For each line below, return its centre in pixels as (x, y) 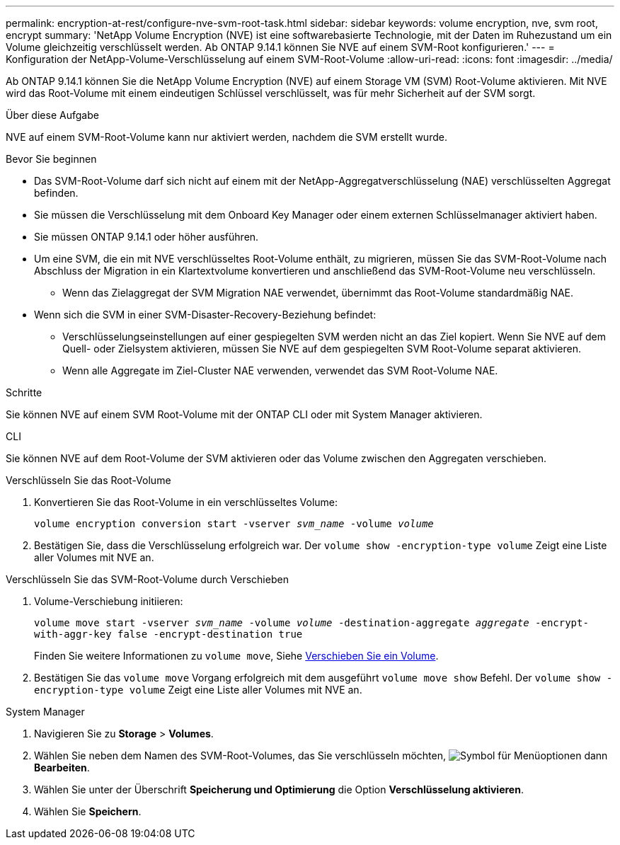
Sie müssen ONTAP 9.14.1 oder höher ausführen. (147, 237)
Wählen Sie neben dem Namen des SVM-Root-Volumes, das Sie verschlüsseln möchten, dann (321, 755)
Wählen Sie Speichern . (88, 811)
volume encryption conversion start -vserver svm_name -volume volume (234, 524)
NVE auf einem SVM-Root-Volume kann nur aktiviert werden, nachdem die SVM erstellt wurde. (226, 137)
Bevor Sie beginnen (51, 159)
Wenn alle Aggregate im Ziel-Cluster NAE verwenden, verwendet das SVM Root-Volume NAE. (280, 370)
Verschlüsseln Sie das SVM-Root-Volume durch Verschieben (147, 579)
